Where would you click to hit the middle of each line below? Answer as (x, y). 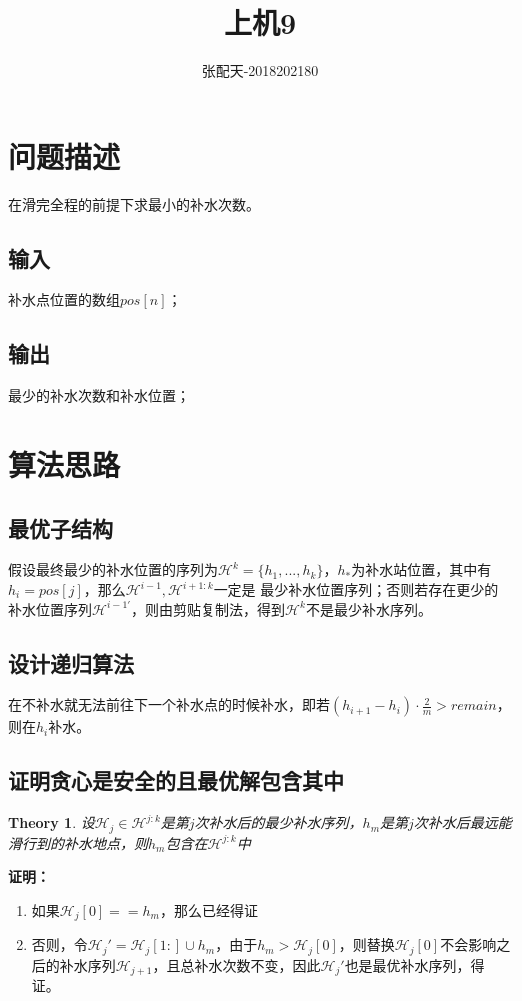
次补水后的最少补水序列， (278, 822)
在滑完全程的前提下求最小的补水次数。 (134, 203)
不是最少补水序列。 (368, 608)
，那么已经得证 (208, 909)
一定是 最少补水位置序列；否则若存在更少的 (356, 589)
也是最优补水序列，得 (414, 964)
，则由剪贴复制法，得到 (208, 608)
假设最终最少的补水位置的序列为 (113, 569)
